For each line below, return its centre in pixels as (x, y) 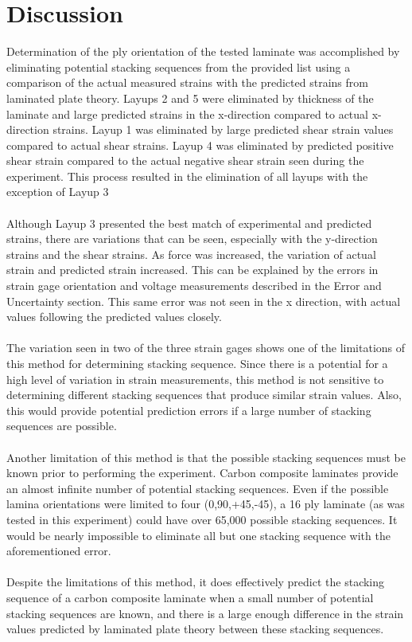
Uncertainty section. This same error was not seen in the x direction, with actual (204, 301)
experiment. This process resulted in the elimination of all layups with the (187, 176)
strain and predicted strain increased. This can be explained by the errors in (192, 270)
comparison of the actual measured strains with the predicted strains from (187, 82)
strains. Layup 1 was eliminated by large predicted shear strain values (223, 129)
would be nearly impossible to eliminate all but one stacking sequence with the (198, 535)
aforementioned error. (59, 551)
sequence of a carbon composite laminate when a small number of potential (190, 597)
